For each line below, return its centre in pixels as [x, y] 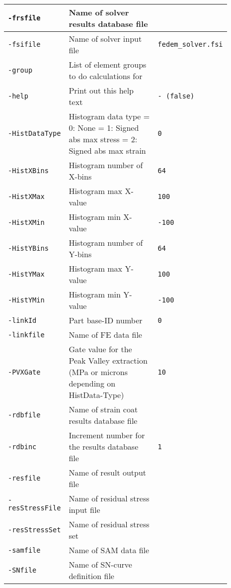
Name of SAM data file [109, 550]
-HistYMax [26, 274]
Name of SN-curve [100, 564]
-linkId [22, 320]
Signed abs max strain [107, 150]
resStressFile [35, 508]
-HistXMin [26, 222]
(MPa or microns [98, 372]
